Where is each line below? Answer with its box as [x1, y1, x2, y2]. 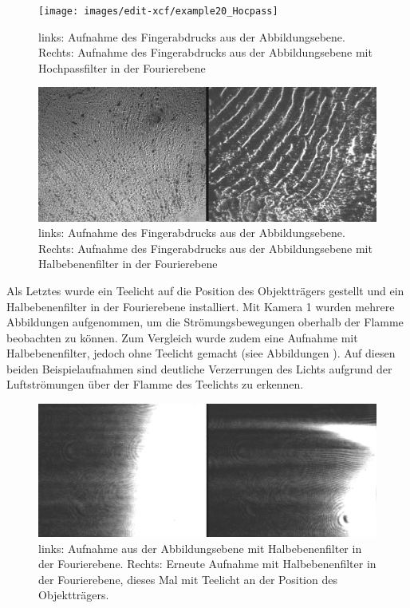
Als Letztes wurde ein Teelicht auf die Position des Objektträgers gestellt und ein [6, 282, 404, 298]
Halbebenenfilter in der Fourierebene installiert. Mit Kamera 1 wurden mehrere [6, 298, 395, 314]
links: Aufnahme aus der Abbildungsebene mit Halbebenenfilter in [38, 539, 362, 556]
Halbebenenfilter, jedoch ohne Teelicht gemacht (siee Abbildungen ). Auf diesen [6, 345, 396, 361]
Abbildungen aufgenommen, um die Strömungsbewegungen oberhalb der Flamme [6, 314, 404, 330]
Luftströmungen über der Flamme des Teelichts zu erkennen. [6, 376, 304, 393]
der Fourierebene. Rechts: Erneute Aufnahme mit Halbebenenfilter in [38, 555, 376, 572]
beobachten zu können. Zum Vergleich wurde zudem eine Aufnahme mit [6, 329, 358, 345]
